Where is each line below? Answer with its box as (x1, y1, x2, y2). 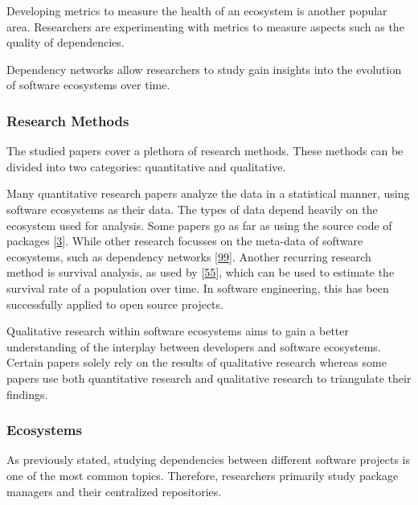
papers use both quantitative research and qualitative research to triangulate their (6, 369, 412, 386)
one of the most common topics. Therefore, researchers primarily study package (6, 466, 399, 483)
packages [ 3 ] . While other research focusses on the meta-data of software (6, 232, 363, 249)
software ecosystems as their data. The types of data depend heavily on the (6, 200, 378, 217)
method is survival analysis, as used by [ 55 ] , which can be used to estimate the (6, 264, 395, 281)
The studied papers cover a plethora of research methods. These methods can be (6, 142, 404, 159)
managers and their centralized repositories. (6, 482, 222, 499)
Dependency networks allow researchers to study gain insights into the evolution (6, 60, 402, 77)
